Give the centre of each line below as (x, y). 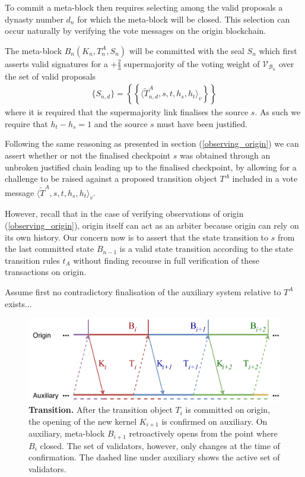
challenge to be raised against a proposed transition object (111, 179)
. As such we (278, 112)
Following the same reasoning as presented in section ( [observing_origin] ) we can (152, 143)
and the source (121, 123)
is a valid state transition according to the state (206, 249)
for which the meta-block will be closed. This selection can (184, 19)
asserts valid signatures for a (56, 63)
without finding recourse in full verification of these (166, 260)
